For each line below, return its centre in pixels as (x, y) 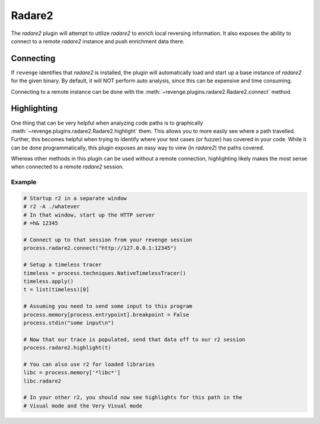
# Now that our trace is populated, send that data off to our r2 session (135, 339)
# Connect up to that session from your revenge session (108, 240)
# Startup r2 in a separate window (75, 198)
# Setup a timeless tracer (63, 265)
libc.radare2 (42, 381)
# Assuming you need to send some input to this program (108, 306)
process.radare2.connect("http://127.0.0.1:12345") (100, 248)
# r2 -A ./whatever (52, 207)
